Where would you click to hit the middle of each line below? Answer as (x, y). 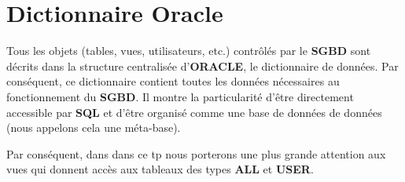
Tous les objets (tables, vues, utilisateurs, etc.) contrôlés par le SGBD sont (189, 51)
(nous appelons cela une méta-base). (94, 127)
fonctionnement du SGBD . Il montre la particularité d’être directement (180, 96)
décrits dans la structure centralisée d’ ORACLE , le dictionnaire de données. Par (202, 66)
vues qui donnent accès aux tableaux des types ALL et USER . (160, 169)
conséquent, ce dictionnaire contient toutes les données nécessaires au (173, 81)
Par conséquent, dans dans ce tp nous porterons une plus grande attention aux (196, 153)
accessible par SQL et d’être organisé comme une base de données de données (194, 112)
